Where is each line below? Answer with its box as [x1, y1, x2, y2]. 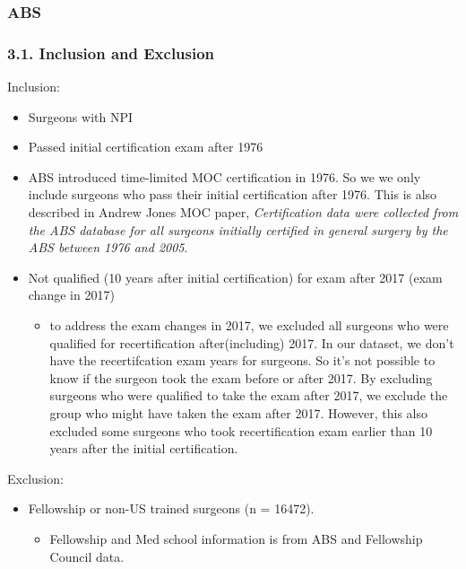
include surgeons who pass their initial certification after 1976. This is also [28, 185, 437, 204]
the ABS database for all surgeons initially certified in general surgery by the [28, 220, 448, 239]
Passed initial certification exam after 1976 [28, 137, 263, 156]
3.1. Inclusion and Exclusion [7, 41, 215, 64]
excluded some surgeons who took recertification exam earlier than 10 [49, 421, 433, 440]
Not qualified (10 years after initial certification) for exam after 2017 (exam [28, 267, 443, 286]
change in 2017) [28, 285, 115, 304]
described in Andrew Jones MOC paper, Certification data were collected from [28, 203, 459, 222]
